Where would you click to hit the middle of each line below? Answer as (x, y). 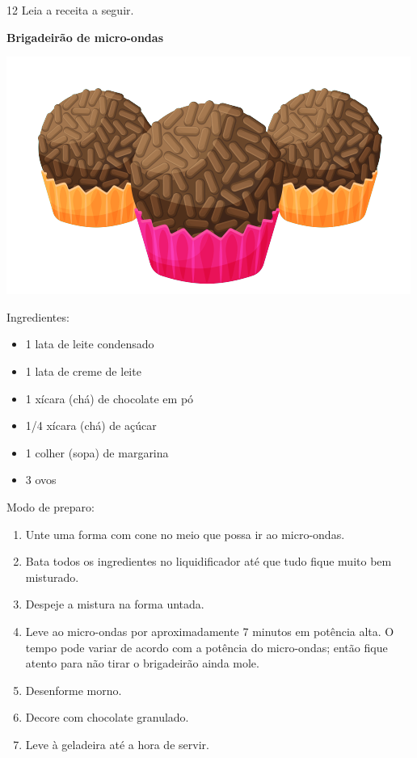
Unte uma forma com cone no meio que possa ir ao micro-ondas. (185, 534)
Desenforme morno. (74, 690)
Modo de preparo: (51, 506)
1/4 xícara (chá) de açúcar (91, 425)
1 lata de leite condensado (90, 344)
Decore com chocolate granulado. (107, 717)
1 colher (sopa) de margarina (97, 452)
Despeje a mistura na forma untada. (115, 604)
